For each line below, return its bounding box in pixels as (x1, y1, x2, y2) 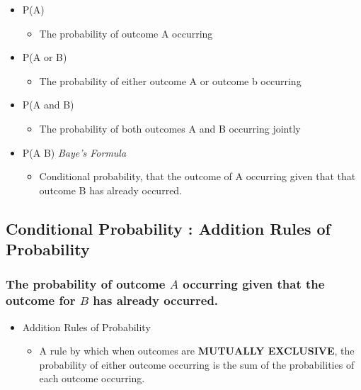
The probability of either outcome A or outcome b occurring (39, 73, 302, 88)
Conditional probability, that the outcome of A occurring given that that (39, 169, 356, 184)
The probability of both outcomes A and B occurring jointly (39, 121, 301, 135)
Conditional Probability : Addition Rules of (6, 217, 331, 239)
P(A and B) (22, 97, 74, 112)
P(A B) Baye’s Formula (22, 145, 127, 160)
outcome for (6, 291, 76, 309)
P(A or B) (22, 50, 67, 65)
